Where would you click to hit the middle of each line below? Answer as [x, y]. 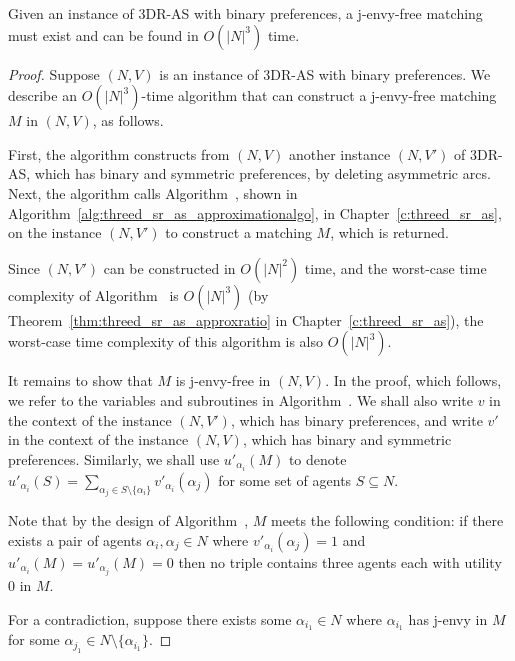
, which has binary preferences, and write [356, 419]
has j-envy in [448, 618]
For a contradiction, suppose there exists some [150, 618]
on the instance [55, 232]
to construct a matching [238, 232]
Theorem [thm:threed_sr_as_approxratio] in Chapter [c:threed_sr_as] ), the [246, 319]
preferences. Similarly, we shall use [114, 458]
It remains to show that [80, 380]
